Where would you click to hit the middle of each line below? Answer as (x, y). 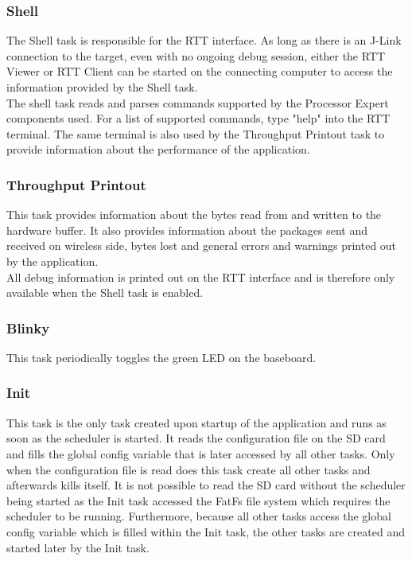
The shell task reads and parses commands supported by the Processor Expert (198, 102)
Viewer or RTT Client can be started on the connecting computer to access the (200, 71)
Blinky (28, 327)
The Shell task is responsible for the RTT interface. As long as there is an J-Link (204, 40)
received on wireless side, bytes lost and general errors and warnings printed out (202, 245)
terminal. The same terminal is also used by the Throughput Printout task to (196, 133)
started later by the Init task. (78, 547)
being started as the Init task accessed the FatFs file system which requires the (198, 500)
